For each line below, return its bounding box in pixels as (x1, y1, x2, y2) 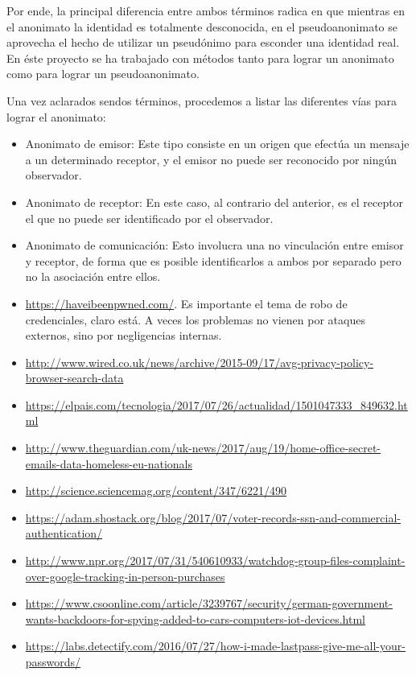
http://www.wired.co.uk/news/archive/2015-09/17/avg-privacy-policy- (25, 353, 374, 370)
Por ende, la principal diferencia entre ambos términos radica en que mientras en (6, 2, 405, 19)
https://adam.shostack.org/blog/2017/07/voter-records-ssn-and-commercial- (25, 509, 401, 526)
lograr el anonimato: (6, 108, 106, 125)
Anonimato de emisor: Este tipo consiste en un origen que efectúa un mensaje (25, 135, 410, 152)
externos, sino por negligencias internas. (25, 327, 222, 344)
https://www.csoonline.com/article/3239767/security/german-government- (25, 595, 393, 612)
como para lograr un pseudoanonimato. (6, 65, 200, 82)
